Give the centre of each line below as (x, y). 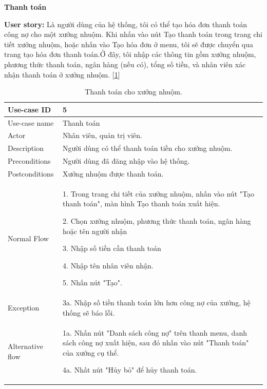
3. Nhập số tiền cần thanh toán (112, 248)
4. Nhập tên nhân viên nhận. (108, 265)
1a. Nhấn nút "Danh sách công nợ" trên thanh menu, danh (155, 332)
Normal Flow (28, 238)
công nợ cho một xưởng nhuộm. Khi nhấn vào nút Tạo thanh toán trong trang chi (133, 34)
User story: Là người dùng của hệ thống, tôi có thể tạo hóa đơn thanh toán (126, 24)
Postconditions (31, 173)
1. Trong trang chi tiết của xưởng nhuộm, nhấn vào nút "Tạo (158, 193)
